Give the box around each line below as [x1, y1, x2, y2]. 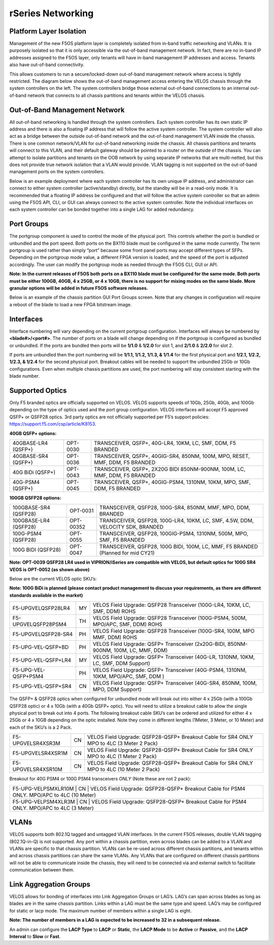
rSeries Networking [9, 8, 94, 19]
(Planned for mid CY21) [99, 549, 155, 557]
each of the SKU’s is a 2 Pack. [9, 724, 73, 730]
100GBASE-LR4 [12, 517, 50, 524]
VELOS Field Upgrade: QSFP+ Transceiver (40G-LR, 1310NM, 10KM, [92, 654, 255, 661]
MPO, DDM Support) [92, 686, 142, 693]
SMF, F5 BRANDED [99, 536, 145, 543]
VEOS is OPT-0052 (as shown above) [9, 566, 90, 572]
